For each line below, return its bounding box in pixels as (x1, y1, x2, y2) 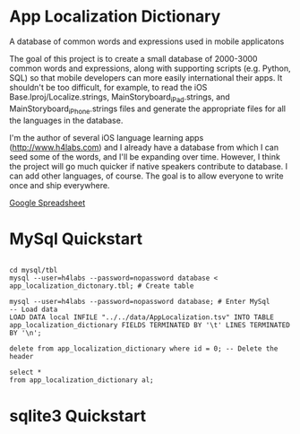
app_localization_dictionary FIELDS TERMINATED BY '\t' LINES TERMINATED (9, 321, 291, 330)
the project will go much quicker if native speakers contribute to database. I (9, 161, 288, 171)
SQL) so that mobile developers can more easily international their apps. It (9, 72, 283, 82)
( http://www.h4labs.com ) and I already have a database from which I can (9, 142, 279, 152)
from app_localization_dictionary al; (9, 376, 154, 385)
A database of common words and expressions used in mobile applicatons (9, 36, 285, 47)
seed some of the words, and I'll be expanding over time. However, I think (9, 151, 280, 162)
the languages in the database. (9, 115, 124, 126)
